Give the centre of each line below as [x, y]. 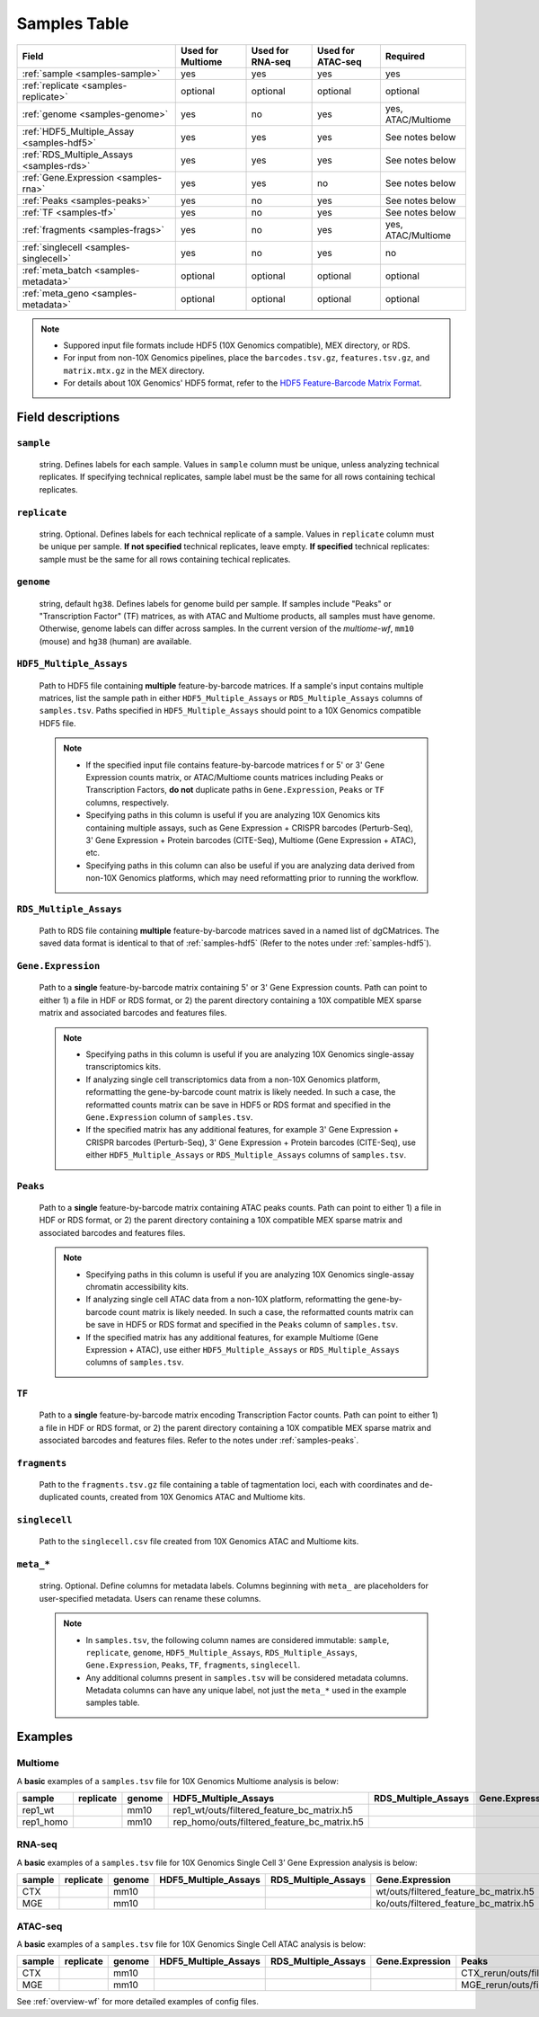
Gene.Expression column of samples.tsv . [169, 1117]
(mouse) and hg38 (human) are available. [115, 641]
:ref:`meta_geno [56, 293]
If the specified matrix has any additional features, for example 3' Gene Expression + [243, 1130]
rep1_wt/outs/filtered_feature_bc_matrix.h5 [263, 1810]
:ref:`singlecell [52, 247]
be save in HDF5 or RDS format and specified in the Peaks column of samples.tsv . [242, 1325]
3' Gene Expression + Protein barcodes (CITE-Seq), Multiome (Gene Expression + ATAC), [251, 840]
